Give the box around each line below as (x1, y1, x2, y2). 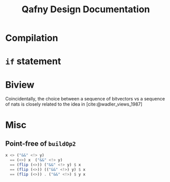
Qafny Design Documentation (21, 4, 150, 15)
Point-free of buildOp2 (5, 139, 76, 148)
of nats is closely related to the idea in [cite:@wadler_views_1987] (5, 101, 143, 108)
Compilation (5, 32, 58, 44)
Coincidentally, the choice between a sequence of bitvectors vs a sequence (5, 96, 165, 102)
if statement (5, 56, 61, 67)
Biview (5, 79, 35, 90)
